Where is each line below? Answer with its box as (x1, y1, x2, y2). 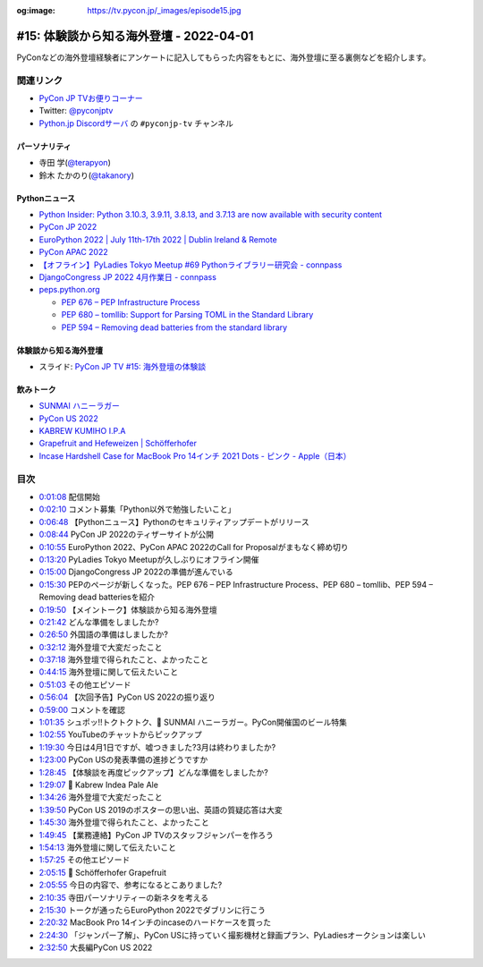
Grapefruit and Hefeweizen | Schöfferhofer (38, 438, 197, 449)
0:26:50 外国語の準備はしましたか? (38, 629, 169, 640)
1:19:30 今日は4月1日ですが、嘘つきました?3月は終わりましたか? (38, 742, 276, 752)
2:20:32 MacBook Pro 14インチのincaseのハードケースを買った (38, 917, 272, 928)
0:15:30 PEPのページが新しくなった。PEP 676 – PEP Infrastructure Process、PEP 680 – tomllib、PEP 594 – (38, 579, 434, 590)
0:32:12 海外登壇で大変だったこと (38, 641, 163, 652)
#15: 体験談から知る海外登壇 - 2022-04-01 (16, 28, 254, 44)
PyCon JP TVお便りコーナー (38, 93, 143, 104)
